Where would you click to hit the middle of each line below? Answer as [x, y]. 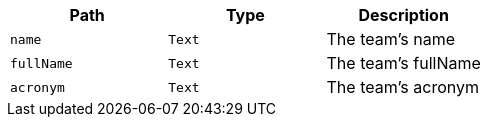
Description [403, 15]
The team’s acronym [402, 87]
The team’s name [391, 39]
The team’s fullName [403, 63]
